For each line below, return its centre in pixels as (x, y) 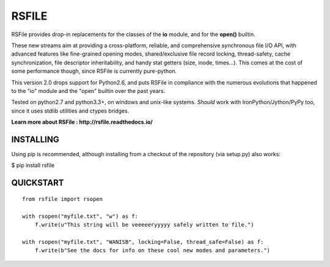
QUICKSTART (38, 183)
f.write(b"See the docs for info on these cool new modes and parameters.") (152, 250)
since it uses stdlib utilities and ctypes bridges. (70, 111)
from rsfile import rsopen (63, 199)
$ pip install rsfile (33, 165)
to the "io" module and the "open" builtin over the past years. (88, 91)
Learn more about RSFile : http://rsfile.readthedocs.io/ (82, 122)
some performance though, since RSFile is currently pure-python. (94, 71)
